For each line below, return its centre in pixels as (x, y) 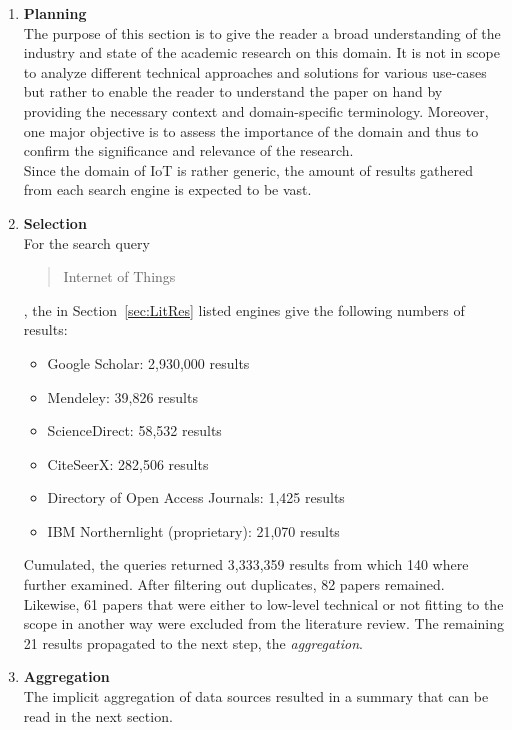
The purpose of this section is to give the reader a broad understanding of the (262, 32)
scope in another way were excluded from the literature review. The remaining (264, 623)
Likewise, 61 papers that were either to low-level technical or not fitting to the (263, 603)
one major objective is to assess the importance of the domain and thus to (251, 130)
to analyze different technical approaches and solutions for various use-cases (255, 71)
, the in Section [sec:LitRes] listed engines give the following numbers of (244, 309)
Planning (55, 13)
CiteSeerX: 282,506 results (128, 463)
